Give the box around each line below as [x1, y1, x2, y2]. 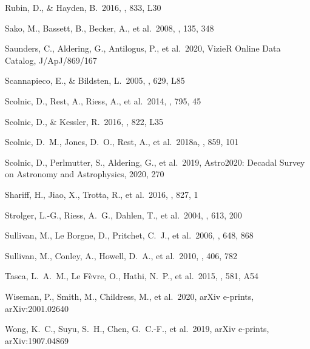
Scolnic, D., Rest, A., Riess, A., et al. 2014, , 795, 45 [5, 94, 201, 107]
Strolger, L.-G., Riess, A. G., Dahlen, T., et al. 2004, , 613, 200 [5, 208, 242, 221]
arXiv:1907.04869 [5, 334, 69, 347]
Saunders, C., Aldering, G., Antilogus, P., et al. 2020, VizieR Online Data [5, 42, 281, 55]
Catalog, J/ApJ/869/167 [5, 53, 97, 66]
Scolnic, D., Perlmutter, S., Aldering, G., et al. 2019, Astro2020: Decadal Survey [5, 155, 305, 168]
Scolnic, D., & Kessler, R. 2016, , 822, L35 [5, 115, 163, 127]
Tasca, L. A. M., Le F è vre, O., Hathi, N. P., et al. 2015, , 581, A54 [5, 269, 258, 282]
